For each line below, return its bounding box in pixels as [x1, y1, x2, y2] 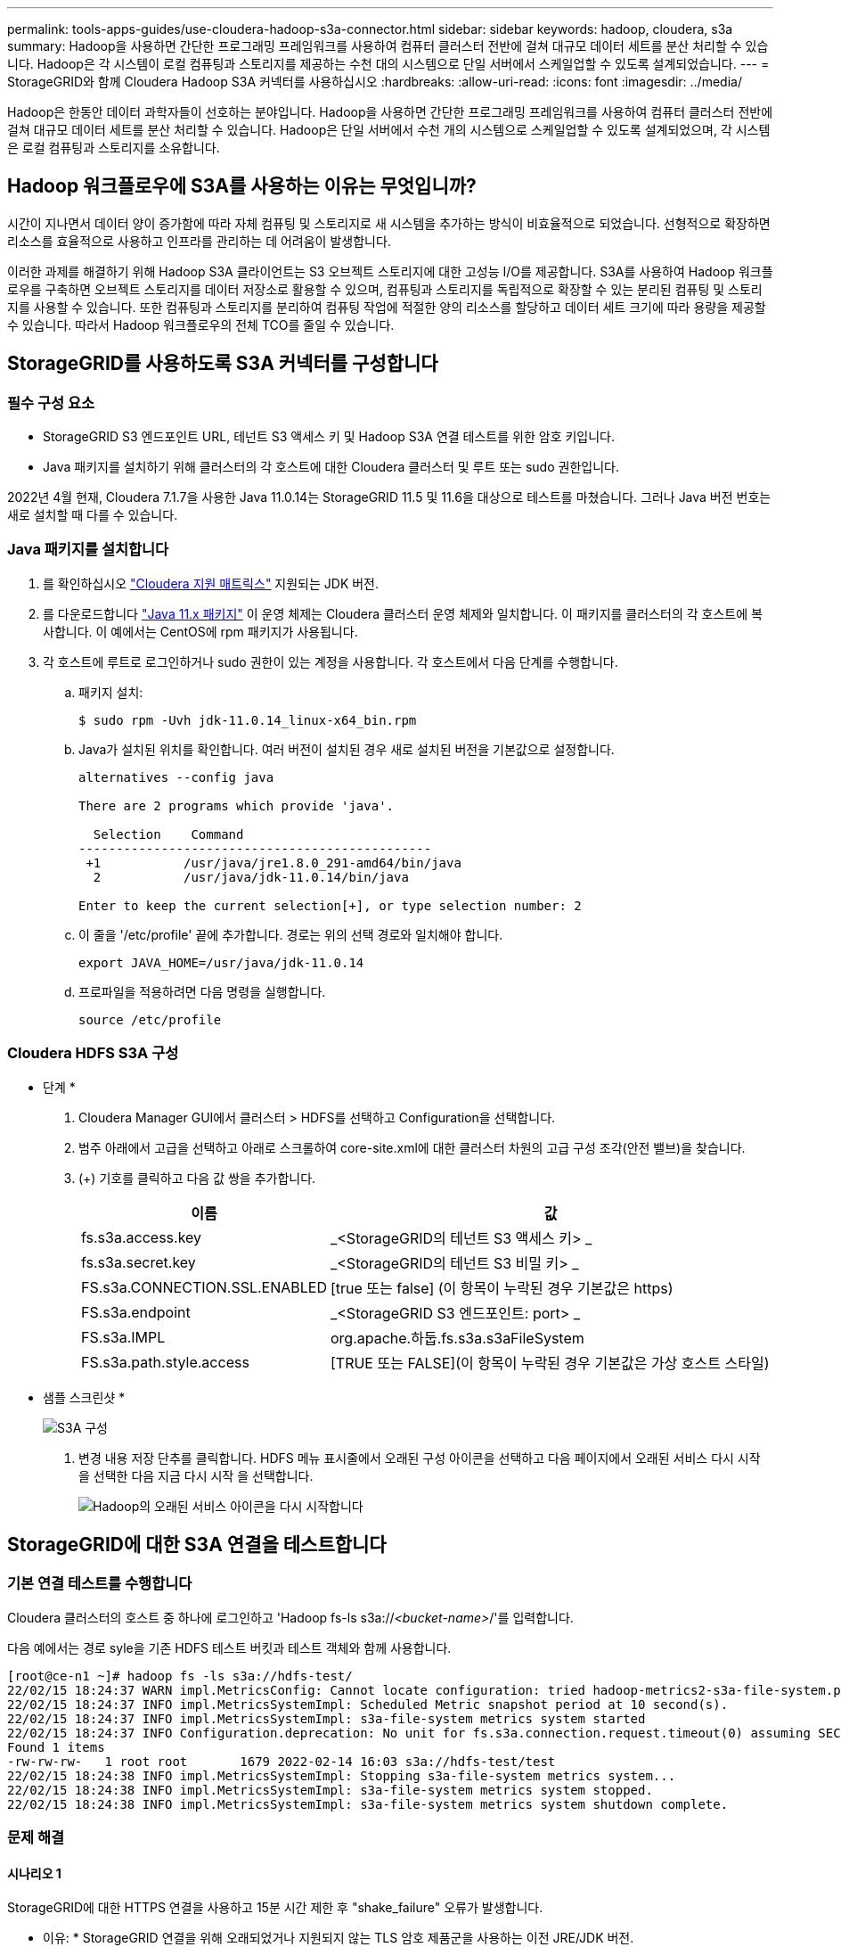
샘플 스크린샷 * [43, 1389, 126, 1405]
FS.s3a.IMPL [81, 1327, 166, 1346]
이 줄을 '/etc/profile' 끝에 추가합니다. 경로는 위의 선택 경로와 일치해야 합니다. [78, 926, 503, 942]
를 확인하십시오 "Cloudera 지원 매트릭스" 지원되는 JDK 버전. [43, 575, 380, 591]
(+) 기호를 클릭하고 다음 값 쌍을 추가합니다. [78, 1170, 316, 1186]
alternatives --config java [78, 769, 274, 785]
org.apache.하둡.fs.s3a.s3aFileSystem [330, 1328, 584, 1347]
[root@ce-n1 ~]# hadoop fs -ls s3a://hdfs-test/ [7, 1668, 353, 1683]
